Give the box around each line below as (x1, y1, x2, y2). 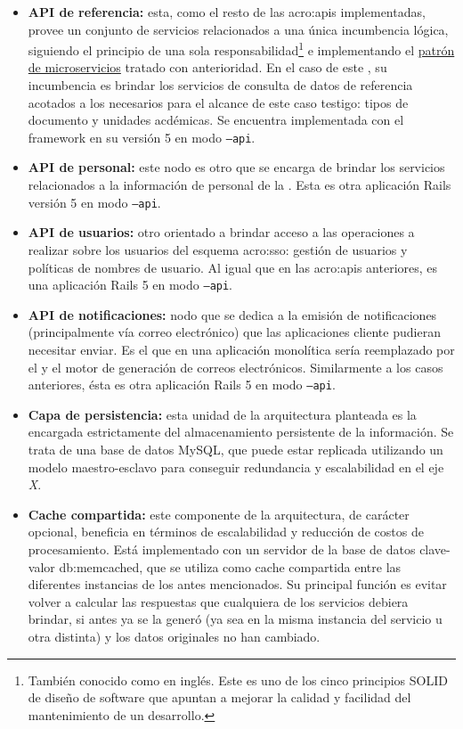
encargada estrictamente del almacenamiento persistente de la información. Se (28, 422, 454, 441)
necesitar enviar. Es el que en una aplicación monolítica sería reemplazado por (28, 340, 455, 358)
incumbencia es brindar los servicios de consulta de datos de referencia (28, 76, 413, 94)
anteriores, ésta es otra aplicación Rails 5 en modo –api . (28, 375, 336, 394)
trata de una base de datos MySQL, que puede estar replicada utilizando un (28, 439, 443, 458)
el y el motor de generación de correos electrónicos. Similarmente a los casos (28, 357, 443, 376)
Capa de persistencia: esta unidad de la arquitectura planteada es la (28, 405, 417, 423)
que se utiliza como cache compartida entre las (146, 557, 402, 576)
